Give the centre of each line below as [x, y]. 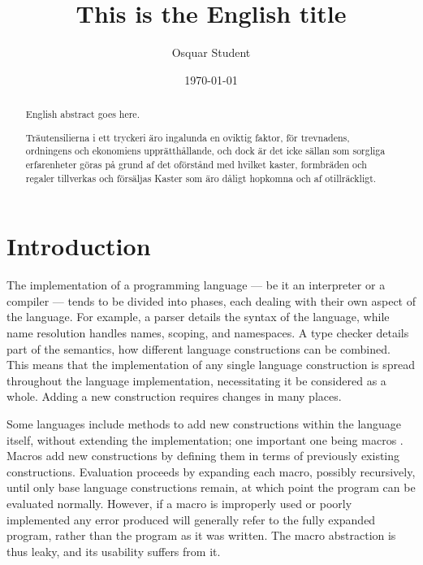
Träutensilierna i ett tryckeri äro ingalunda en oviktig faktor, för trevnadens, [188, 137]
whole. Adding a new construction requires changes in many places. [174, 396]
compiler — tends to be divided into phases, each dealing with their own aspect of [211, 300]
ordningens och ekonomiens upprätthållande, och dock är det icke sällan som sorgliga [205, 151]
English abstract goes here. [82, 114]
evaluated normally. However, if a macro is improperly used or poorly [179, 503]
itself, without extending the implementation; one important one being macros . [205, 439]
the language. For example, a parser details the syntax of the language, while [198, 317]
